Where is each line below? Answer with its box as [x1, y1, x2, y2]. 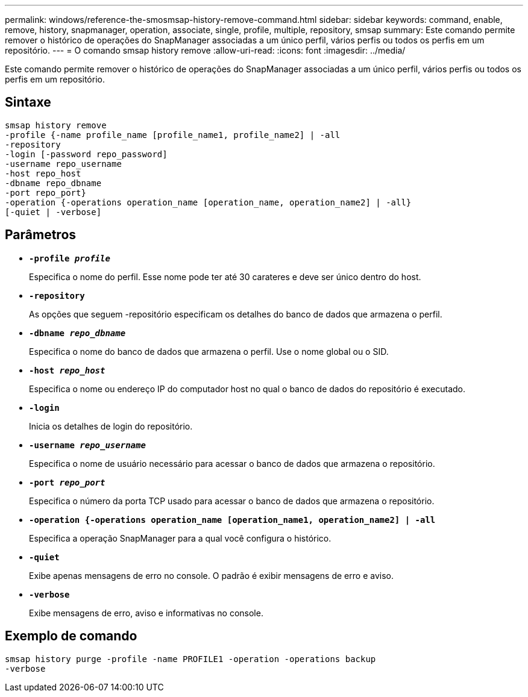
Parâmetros [5, 227, 77, 243]
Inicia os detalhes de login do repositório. [29, 420, 193, 431]
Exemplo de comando [5, 628, 137, 644]
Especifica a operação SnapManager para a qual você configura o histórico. [29, 533, 332, 543]
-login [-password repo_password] [5, 149, 168, 159]
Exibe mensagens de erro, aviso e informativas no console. [29, 607, 263, 618]
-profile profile [29, 253, 110, 263]
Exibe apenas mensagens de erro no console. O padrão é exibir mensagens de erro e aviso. [29, 570, 394, 581]
